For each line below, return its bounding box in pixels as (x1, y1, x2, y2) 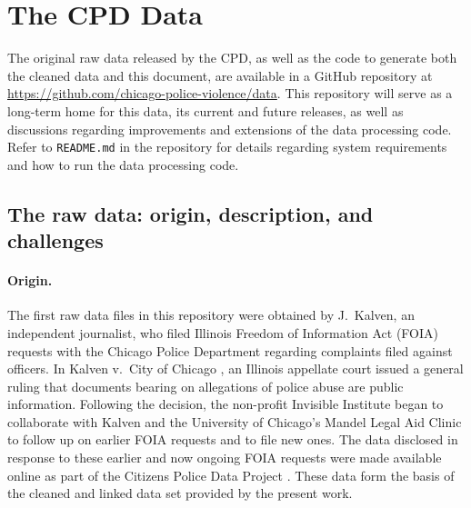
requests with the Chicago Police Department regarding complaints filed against (7, 341, 453, 360)
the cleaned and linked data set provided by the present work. (7, 483, 353, 503)
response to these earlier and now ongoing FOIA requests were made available (7, 448, 442, 467)
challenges (7, 226, 104, 254)
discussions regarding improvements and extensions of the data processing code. (7, 119, 452, 138)
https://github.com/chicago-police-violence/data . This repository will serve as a (7, 84, 453, 103)
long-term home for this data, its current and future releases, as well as (7, 101, 404, 120)
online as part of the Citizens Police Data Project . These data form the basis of (7, 465, 455, 484)
